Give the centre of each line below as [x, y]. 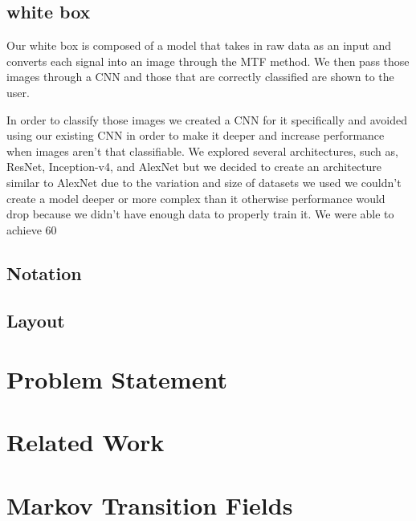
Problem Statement [117, 379]
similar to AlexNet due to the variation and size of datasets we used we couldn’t [204, 182]
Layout [36, 320]
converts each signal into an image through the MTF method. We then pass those [208, 61]
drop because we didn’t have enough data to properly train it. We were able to [200, 214]
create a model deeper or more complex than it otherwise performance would [196, 198]
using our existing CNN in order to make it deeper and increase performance [196, 135]
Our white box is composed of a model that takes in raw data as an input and [199, 45]
